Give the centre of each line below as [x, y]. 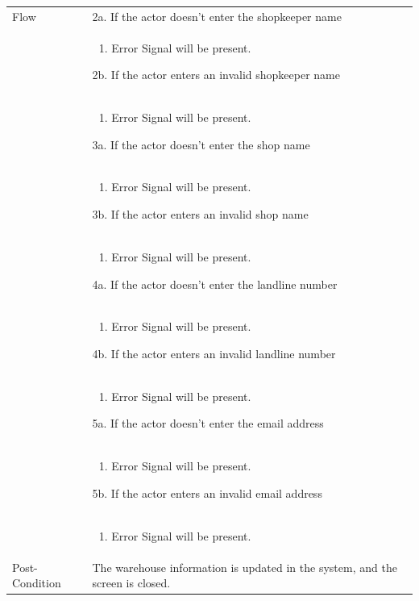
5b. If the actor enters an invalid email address [207, 492]
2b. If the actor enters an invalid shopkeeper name [216, 75]
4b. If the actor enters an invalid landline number [214, 353]
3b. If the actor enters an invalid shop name [200, 214]
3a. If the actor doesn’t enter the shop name [201, 144]
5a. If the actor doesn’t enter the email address [208, 423]
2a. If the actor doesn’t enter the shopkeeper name [217, 16]
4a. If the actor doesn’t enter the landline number [215, 284]
